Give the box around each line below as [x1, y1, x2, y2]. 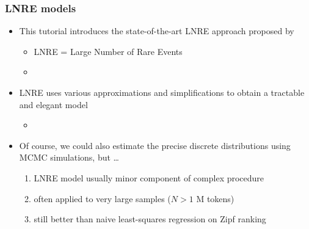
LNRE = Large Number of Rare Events [34, 45, 183, 57]
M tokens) [196, 192, 234, 205]
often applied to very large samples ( [34, 192, 171, 205]
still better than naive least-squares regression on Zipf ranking [34, 213, 266, 225]
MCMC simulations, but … [19, 151, 119, 164]
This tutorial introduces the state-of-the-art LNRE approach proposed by [19, 24, 294, 37]
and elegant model [19, 98, 88, 111]
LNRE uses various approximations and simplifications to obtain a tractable [19, 86, 305, 98]
